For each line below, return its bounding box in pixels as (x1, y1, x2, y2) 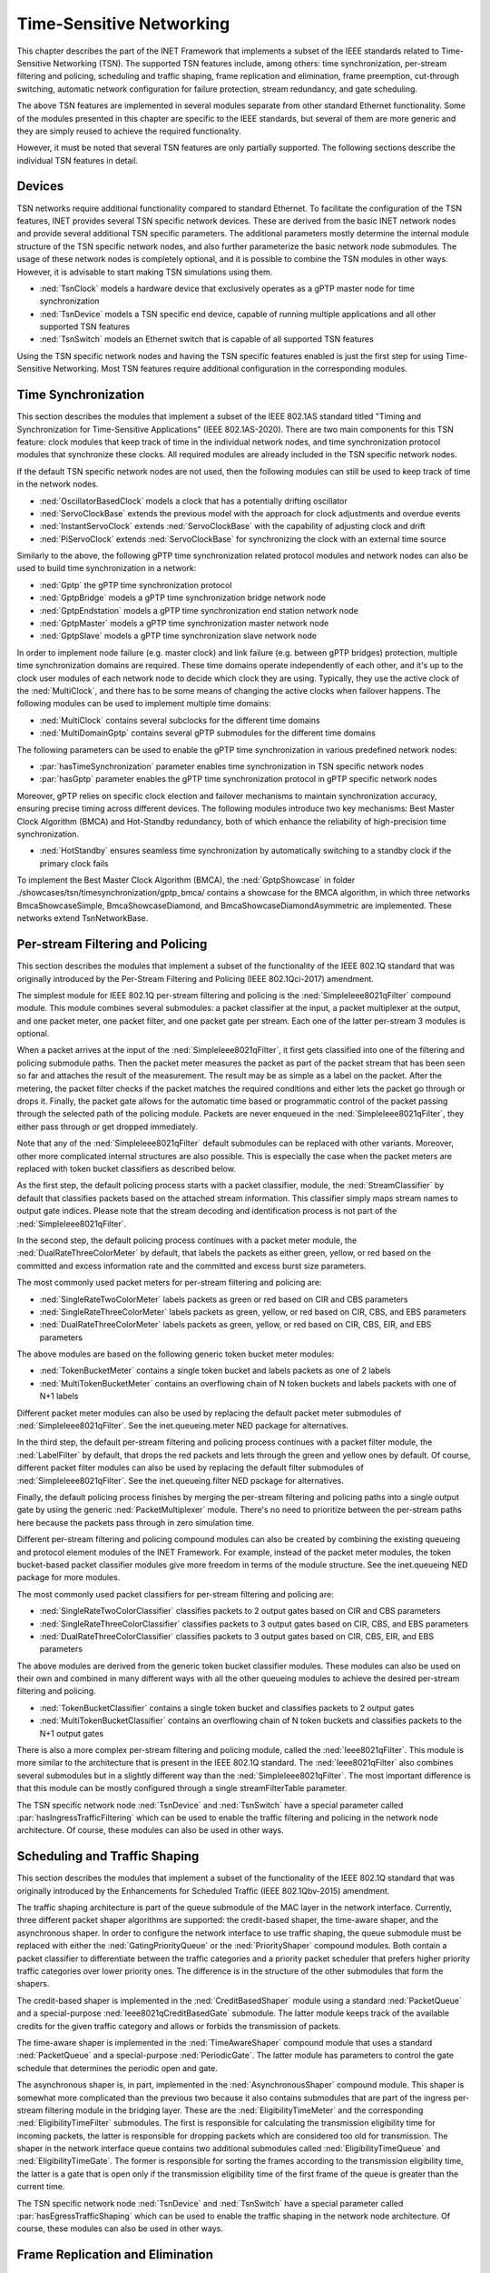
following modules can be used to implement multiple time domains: (16, 698, 271, 709)
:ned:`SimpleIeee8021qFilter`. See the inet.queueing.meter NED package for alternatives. (16, 1420, 349, 1431)
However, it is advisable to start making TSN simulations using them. (16, 266, 273, 277)
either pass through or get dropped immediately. (16, 1121, 199, 1132)
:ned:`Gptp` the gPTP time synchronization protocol (39, 579, 232, 590)
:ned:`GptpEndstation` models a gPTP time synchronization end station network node (39, 605, 358, 616)
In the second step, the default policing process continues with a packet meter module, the (16, 1235, 358, 1246)
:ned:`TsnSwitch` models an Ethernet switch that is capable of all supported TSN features (39, 334, 374, 345)
